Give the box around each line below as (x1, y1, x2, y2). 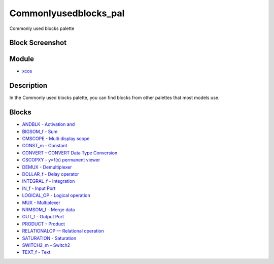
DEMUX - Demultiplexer (22, 164, 72, 170)
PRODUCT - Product (22, 221, 65, 227)
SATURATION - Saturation (22, 235, 77, 241)
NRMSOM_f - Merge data (22, 206, 75, 213)
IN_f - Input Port (22, 185, 56, 191)
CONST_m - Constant (22, 143, 67, 149)
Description (9, 81, 48, 90)
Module (9, 55, 34, 63)
